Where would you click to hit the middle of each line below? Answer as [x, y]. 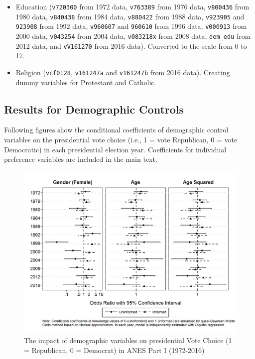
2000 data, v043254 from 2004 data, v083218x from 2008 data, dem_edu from [133, 36]
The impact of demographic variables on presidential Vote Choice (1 [128, 340]
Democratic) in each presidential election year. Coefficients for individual [115, 149]
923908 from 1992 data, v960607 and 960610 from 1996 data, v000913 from [131, 26]
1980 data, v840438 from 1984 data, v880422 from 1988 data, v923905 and [130, 16]
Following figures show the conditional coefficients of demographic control [116, 130]
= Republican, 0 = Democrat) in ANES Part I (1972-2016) [114, 350]
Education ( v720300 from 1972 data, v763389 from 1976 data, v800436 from [132, 6]
